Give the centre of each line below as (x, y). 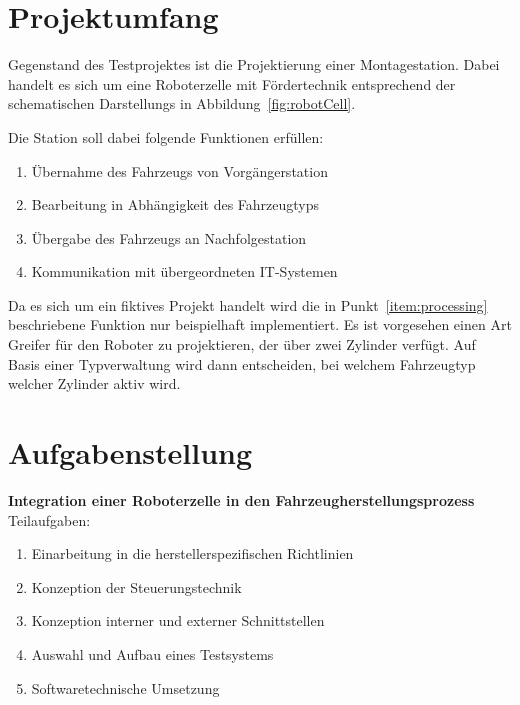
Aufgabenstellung (130, 452)
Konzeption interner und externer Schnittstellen (178, 620)
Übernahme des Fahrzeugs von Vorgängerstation (179, 170)
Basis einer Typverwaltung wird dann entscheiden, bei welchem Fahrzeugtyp (242, 363)
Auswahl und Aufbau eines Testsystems (152, 653)
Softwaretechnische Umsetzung (125, 687)
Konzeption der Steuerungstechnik (136, 586)
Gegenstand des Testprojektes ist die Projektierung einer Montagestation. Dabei (254, 64)
